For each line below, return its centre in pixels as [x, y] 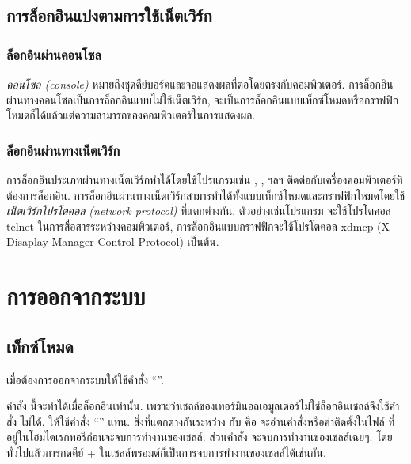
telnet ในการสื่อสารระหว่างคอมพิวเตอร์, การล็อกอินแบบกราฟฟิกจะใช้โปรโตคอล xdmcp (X [198, 226]
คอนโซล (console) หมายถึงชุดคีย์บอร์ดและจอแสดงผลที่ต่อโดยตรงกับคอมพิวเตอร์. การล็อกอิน [200, 84]
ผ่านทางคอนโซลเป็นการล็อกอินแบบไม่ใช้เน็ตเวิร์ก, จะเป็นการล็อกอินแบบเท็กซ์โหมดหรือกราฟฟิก [203, 99]
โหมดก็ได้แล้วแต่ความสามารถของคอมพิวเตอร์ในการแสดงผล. [131, 115]
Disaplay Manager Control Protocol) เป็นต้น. [113, 241]
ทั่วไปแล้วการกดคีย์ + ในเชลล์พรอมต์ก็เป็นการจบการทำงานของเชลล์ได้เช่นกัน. [166, 452]
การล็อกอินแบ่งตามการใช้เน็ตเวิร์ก [109, 15]
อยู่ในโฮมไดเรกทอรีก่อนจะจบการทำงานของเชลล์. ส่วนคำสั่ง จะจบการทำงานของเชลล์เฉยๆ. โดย [200, 437]
